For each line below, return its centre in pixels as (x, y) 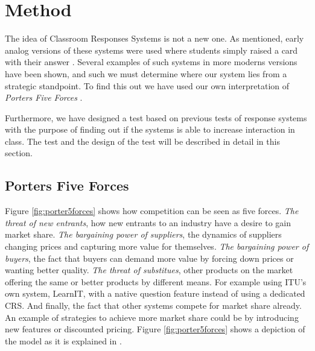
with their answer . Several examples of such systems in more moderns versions (151, 62)
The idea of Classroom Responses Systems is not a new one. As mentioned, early (154, 38)
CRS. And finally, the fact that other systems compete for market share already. (153, 305)
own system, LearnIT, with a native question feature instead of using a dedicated (155, 293)
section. (19, 153)
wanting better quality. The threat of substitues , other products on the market (149, 270)
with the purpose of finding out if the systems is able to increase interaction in (150, 129)
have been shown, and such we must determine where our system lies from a (146, 73)
